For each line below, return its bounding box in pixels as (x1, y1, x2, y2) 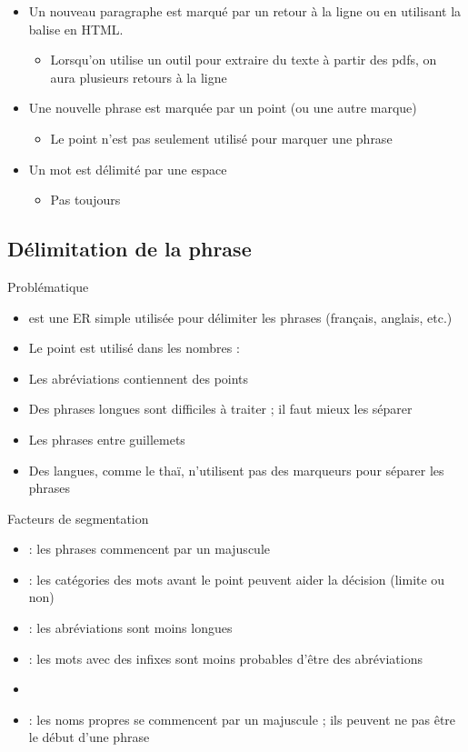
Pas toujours (50, 190, 121, 209)
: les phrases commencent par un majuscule (28, 539, 270, 558)
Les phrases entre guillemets (28, 429, 185, 448)
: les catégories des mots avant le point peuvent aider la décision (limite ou (28, 569, 445, 588)
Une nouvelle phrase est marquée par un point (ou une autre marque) (28, 98, 417, 117)
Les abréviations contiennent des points (28, 368, 249, 387)
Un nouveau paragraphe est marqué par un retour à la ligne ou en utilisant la (28, 2, 462, 20)
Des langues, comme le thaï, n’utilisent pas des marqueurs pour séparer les (28, 460, 444, 479)
